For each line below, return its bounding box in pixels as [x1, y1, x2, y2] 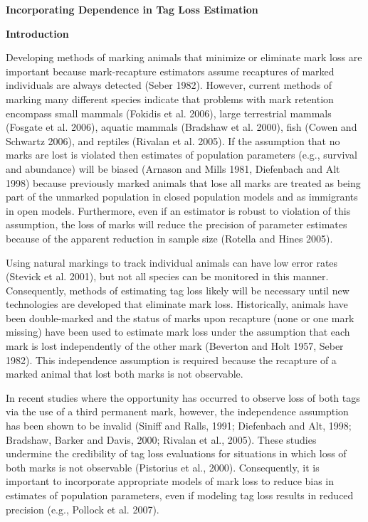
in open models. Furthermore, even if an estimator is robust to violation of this [6, 203, 351, 218]
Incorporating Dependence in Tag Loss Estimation [6, 2, 258, 16]
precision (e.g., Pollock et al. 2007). [6, 501, 159, 516]
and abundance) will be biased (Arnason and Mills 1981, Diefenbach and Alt [6, 161, 340, 176]
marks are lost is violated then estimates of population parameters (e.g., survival [6, 147, 357, 162]
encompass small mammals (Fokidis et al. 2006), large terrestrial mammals [6, 105, 332, 120]
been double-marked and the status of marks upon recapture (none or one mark [6, 310, 354, 325]
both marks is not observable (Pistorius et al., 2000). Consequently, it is [6, 459, 320, 474]
